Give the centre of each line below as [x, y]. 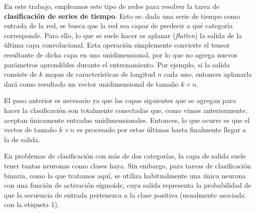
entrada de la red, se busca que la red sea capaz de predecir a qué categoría [119, 26]
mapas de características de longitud [100, 74]
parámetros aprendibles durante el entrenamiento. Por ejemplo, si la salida [117, 64]
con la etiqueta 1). [32, 204]
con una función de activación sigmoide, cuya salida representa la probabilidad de [128, 185]
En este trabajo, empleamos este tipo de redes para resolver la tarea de [112, 6]
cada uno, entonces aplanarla [208, 74]
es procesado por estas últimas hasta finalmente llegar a [161, 130]
